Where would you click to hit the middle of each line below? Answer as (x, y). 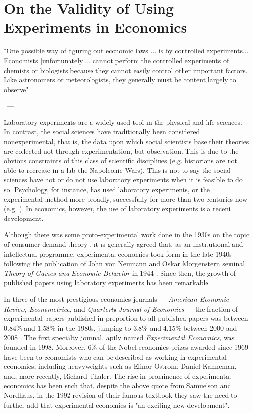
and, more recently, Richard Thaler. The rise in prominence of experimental (118, 376)
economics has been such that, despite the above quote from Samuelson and (118, 385)
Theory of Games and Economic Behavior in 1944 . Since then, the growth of (120, 273)
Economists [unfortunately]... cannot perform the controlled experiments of (116, 60)
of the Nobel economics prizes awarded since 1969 (173, 347)
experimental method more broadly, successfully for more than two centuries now (126, 199)
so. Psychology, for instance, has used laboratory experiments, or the (107, 189)
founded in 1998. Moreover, (45, 347)
